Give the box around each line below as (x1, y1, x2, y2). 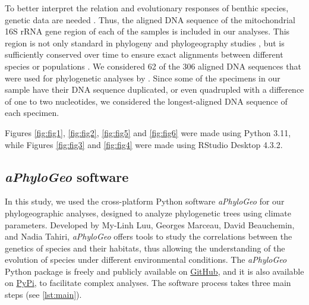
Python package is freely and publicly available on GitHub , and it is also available (5, 265, 304, 277)
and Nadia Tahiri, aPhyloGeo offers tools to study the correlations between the (5, 230, 292, 243)
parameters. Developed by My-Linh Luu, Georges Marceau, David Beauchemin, (5, 218, 295, 231)
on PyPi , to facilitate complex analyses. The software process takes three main (5, 276, 291, 289)
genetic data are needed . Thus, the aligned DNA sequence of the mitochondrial (5, 13, 295, 26)
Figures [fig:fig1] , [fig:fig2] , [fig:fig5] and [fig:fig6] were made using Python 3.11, (5, 126, 291, 139)
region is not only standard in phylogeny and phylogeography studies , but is (5, 36, 285, 49)
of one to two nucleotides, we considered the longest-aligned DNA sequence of (5, 95, 288, 107)
